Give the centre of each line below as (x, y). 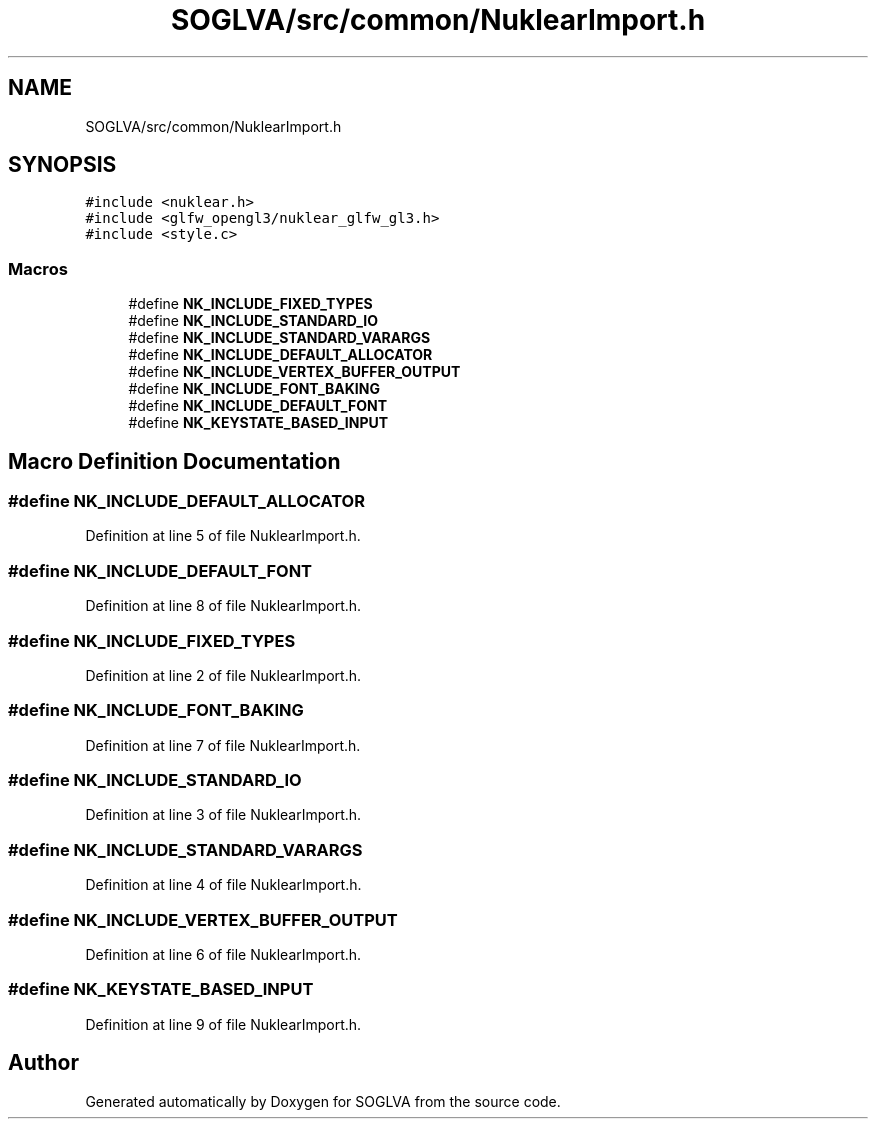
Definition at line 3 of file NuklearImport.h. (223, 815)
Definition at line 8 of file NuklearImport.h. (223, 606)
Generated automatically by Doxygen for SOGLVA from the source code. (323, 1101)
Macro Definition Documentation (174, 461)
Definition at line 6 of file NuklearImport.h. (223, 954)
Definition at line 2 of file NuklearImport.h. (223, 675)
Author (43, 1063)
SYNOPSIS (62, 165)
